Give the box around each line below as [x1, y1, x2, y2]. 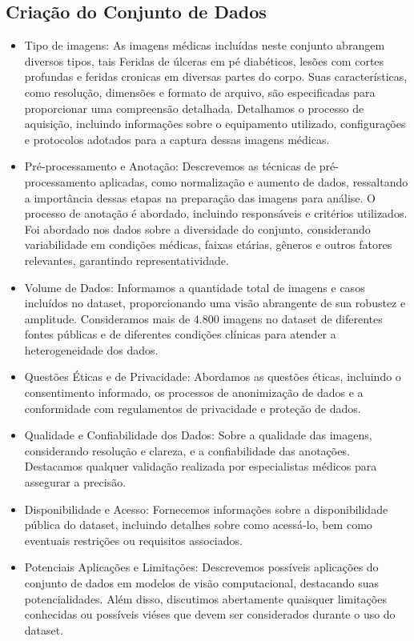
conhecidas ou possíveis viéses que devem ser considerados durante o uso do [24, 606, 396, 623]
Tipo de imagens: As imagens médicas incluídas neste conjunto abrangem [24, 37, 385, 54]
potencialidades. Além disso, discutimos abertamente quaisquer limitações [24, 590, 387, 607]
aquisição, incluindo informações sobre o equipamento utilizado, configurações [24, 115, 406, 132]
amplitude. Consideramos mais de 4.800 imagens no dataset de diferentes [24, 310, 383, 327]
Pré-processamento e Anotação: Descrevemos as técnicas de [24, 158, 316, 174]
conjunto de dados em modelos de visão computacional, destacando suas [24, 575, 380, 591]
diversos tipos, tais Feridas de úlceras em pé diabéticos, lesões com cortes [24, 52, 384, 69]
